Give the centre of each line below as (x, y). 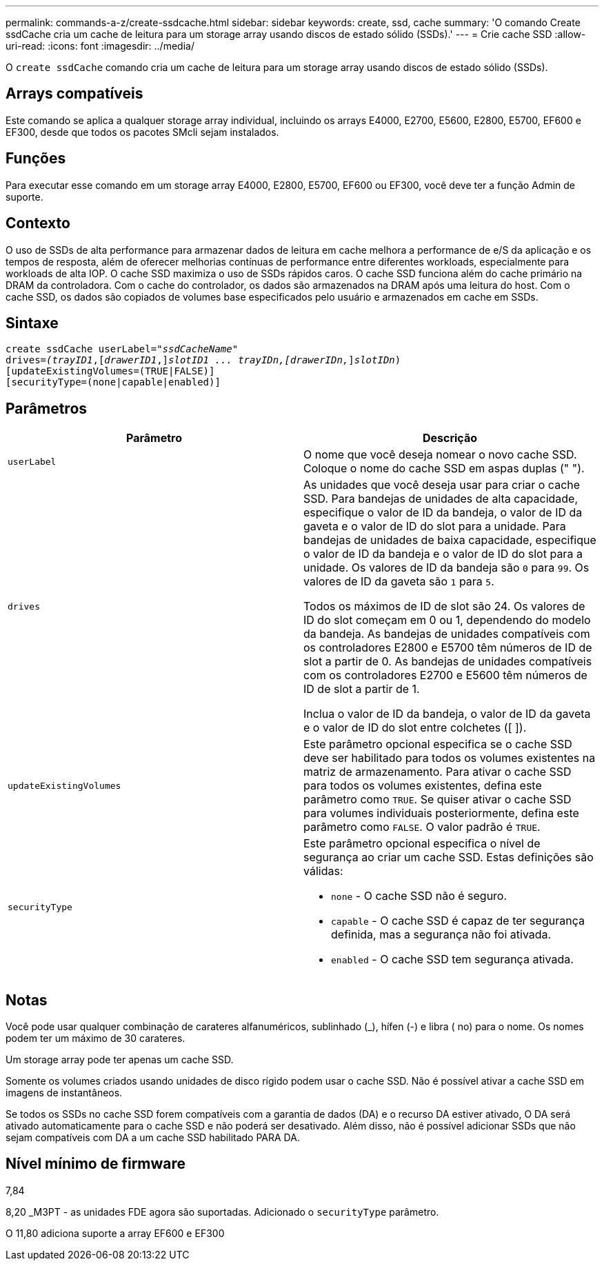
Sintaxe (32, 323)
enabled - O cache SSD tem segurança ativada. (452, 959)
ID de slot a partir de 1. (362, 689)
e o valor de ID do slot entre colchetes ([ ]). (415, 728)
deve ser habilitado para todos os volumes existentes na (450, 758)
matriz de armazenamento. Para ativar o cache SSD (437, 772)
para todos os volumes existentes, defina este (423, 786)
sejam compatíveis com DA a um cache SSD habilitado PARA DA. (153, 1138)
